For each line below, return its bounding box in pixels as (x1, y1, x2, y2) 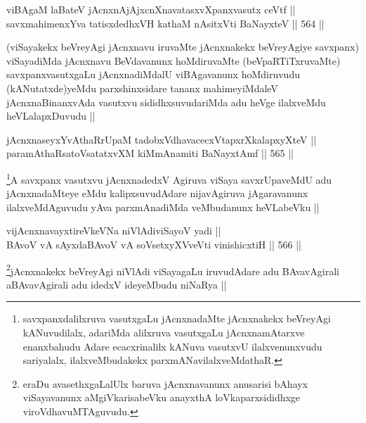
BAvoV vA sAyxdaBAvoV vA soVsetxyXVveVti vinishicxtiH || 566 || (6, 236, 301, 251)
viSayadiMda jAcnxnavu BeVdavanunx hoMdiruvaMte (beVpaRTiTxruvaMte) (6, 53, 341, 68)
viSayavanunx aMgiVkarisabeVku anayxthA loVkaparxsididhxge (22, 390, 301, 405)
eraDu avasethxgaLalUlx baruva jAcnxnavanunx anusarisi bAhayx (22, 376, 308, 391)
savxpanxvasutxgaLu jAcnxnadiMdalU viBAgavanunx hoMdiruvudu (6, 67, 300, 82)
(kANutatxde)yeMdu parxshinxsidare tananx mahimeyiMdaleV (6, 80, 278, 95)
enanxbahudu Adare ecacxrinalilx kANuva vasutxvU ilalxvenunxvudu (22, 339, 322, 353)
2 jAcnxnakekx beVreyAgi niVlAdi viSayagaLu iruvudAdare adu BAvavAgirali (6, 261, 339, 278)
